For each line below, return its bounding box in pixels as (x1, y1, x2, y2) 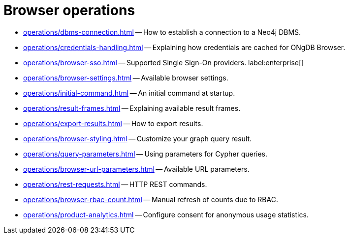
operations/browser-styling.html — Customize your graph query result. (23, 134, 252, 143)
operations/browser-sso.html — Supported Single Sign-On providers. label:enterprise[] (23, 58, 304, 67)
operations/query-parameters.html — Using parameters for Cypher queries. (23, 149, 268, 158)
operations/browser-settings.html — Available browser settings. (23, 73, 228, 82)
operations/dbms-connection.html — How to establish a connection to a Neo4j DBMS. (23, 27, 301, 36)
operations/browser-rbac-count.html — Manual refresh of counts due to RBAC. (23, 195, 278, 204)
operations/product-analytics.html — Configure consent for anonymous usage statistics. (23, 210, 309, 219)
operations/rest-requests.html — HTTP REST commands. (23, 180, 207, 188)
